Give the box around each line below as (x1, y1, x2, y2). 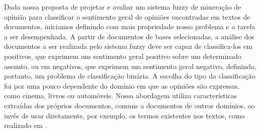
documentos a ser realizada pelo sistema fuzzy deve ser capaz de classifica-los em (4, 41, 253, 51)
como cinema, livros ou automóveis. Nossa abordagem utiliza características (4, 90, 237, 101)
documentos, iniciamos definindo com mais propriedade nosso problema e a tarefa (4, 21, 255, 32)
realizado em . (4, 120, 47, 130)
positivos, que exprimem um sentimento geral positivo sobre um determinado (4, 50, 241, 61)
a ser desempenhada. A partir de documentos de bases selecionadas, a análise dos (4, 31, 254, 41)
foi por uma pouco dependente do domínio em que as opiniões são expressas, (4, 80, 240, 91)
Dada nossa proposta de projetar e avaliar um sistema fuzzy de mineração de (4, 2, 241, 12)
